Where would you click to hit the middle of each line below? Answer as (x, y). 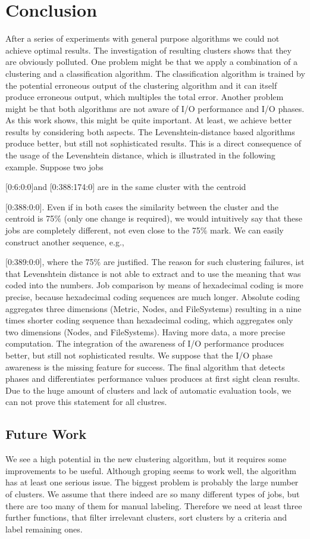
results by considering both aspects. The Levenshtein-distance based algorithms (150, 131)
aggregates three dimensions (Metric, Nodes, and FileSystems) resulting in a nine (154, 308)
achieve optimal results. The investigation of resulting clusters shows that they (148, 50)
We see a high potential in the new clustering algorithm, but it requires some (146, 459)
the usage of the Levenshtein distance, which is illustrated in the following (140, 155)
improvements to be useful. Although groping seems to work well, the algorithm (151, 470)
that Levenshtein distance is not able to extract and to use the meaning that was (153, 273)
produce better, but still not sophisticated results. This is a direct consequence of (153, 143)
